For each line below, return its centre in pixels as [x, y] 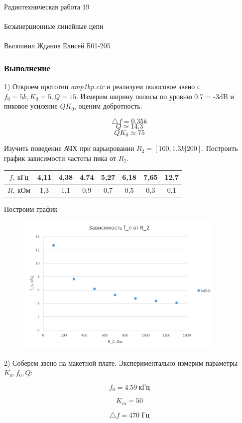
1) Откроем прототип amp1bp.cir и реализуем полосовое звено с [102, 86]
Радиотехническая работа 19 [47, 6]
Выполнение [27, 68]
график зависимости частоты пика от [60, 158]
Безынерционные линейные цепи [54, 26]
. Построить [220, 148]
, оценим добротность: [108, 106]
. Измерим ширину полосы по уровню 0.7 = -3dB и [155, 96]
